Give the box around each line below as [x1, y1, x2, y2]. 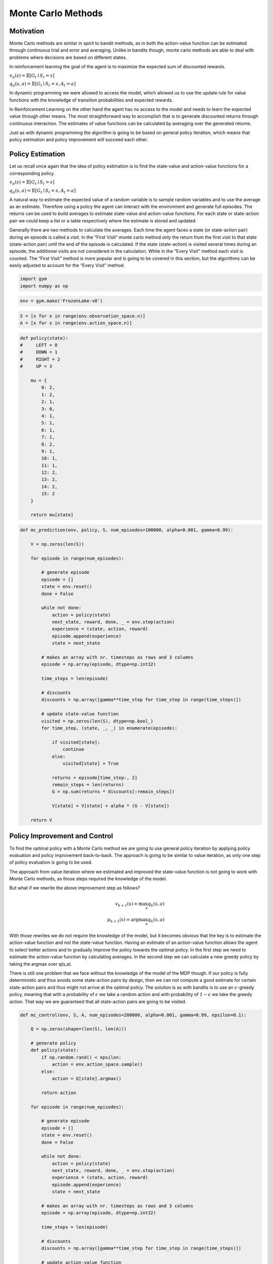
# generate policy [30, 1041, 76, 1046]
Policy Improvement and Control [9, 832, 113, 840]
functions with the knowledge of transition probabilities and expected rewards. [9, 97, 173, 103]
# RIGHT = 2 [20, 356, 61, 362]
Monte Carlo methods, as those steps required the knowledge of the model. [9, 876, 167, 882]
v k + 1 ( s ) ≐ [115, 900, 138, 908]
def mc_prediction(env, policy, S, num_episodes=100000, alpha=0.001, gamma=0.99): [20, 527, 234, 533]
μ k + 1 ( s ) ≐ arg [107, 917, 139, 924]
